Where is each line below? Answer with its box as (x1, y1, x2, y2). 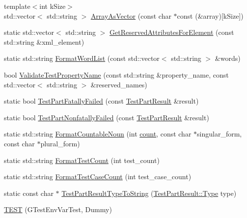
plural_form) (40, 138, 80, 148)
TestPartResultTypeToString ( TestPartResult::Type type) (61, 188, 237, 198)
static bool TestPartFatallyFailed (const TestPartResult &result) (4, 96, 199, 106)
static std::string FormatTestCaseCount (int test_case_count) (4, 171, 192, 182)
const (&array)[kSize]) (177, 10, 244, 21)
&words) (215, 53, 241, 63)
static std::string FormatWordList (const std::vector (4, 53, 160, 63)
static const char (4, 188, 54, 198)
